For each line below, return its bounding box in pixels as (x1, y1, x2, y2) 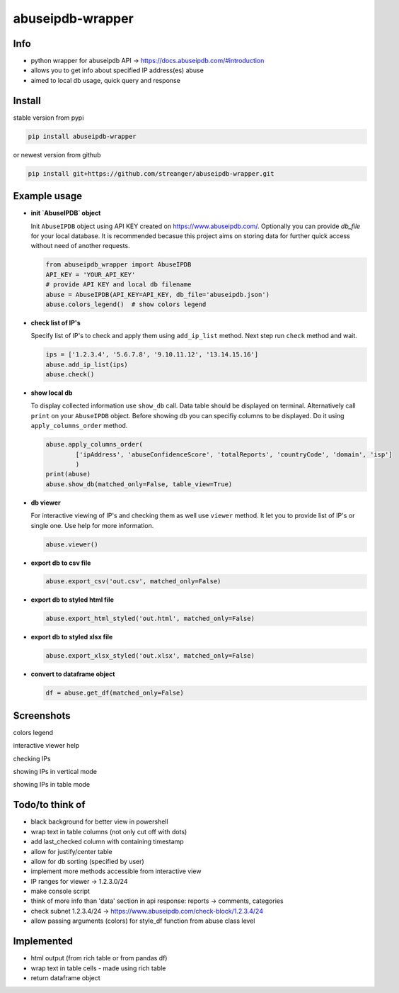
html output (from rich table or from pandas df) (30, 954, 168, 963)
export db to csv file (30, 559, 91, 567)
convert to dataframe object (30, 670, 115, 678)
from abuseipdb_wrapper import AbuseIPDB (45, 261, 192, 269)
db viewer (30, 498, 62, 507)
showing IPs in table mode (13, 780, 91, 789)
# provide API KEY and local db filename (45, 281, 192, 288)
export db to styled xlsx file (30, 633, 113, 641)
